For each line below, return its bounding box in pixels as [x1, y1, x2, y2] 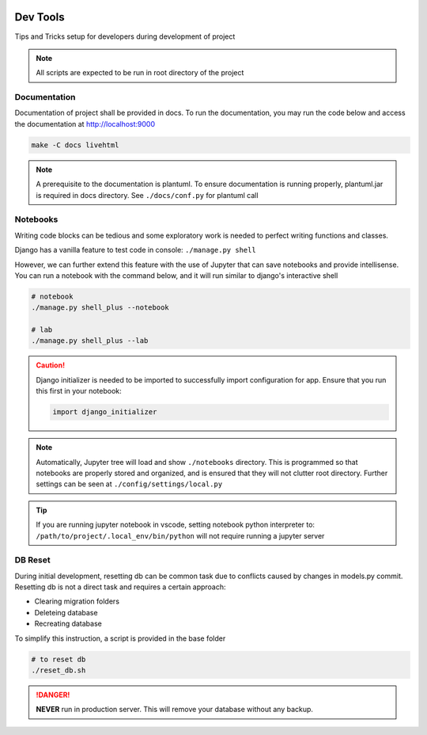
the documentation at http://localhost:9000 [14, 119, 156, 128]
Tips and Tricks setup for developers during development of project [14, 32, 236, 41]
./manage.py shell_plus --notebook [31, 303, 169, 312]
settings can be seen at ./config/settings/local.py [36, 479, 223, 489]
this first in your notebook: [36, 387, 122, 396]
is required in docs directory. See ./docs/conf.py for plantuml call [36, 190, 259, 200]
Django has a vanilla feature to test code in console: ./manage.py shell [14, 246, 256, 255]
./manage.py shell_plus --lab [31, 337, 149, 345]
